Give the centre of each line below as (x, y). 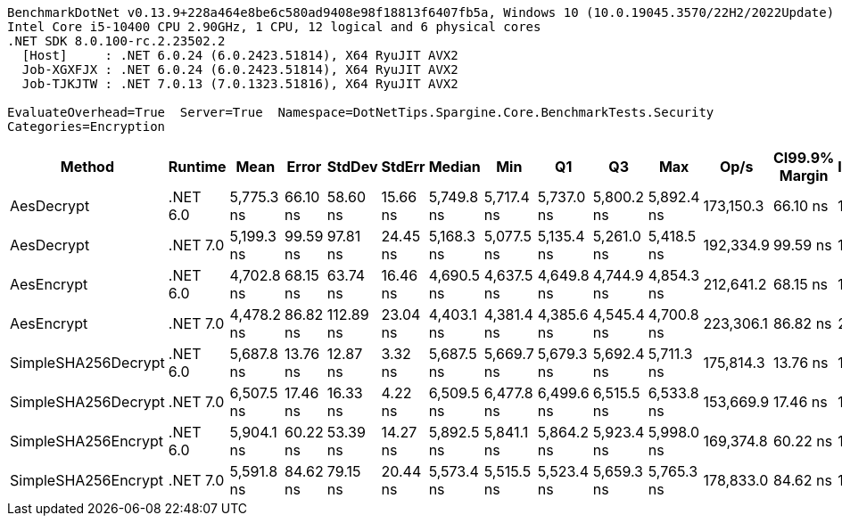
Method (87, 167)
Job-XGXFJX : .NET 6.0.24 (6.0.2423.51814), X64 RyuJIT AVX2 (240, 69)
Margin (804, 176)
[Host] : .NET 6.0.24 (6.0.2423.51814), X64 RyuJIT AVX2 (240, 55)
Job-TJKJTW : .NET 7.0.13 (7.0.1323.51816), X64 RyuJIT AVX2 (240, 84)
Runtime (197, 167)
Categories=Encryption (87, 127)
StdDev (352, 167)
